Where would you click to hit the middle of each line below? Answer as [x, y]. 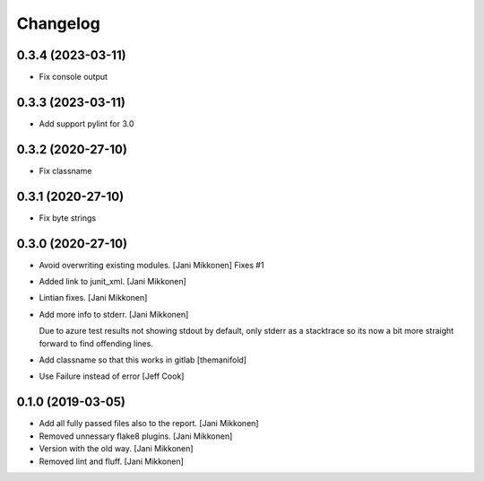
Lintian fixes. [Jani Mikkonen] [93, 298]
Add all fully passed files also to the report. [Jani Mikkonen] [149, 424]
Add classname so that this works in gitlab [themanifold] [143, 360]
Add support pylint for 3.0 [86, 123]
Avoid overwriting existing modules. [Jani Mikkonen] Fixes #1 [151, 265]
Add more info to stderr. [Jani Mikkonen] [114, 314]
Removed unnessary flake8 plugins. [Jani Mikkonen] [136, 436]
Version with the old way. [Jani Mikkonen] [116, 449]
